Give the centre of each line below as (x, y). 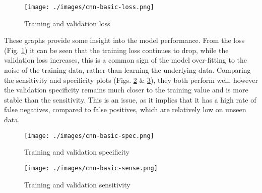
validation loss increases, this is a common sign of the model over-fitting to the (126, 60)
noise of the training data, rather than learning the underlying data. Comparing (127, 70)
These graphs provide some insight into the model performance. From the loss (124, 40)
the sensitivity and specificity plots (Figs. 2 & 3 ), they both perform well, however (131, 80)
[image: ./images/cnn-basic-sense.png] (91, 168)
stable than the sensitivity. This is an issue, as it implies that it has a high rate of (130, 99)
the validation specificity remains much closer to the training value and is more (126, 90)
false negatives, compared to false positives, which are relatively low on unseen (125, 109)
